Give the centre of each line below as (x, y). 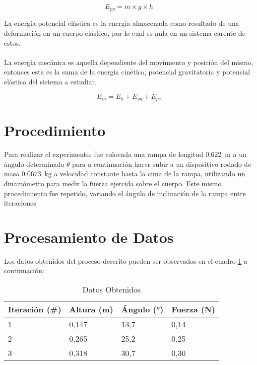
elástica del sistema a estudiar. (50, 82)
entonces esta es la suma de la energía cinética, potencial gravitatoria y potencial (127, 72)
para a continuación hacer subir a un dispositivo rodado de (161, 164)
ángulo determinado (34, 164)
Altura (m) (91, 309)
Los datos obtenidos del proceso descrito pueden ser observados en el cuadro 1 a (126, 260)
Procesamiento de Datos (89, 237)
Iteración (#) (35, 309)
